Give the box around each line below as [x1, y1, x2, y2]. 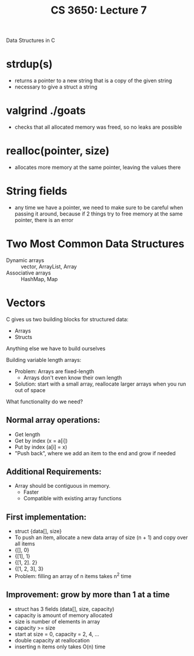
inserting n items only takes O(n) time [14, 643, 106, 650]
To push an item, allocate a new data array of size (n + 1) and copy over [14, 534, 188, 541]
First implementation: [6, 512, 87, 522]
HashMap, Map [21, 275, 58, 282]
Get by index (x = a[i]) [14, 437, 68, 444]
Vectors [6, 296, 46, 310]
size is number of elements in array [14, 618, 101, 625]
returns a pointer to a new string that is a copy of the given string [14, 77, 172, 84]
